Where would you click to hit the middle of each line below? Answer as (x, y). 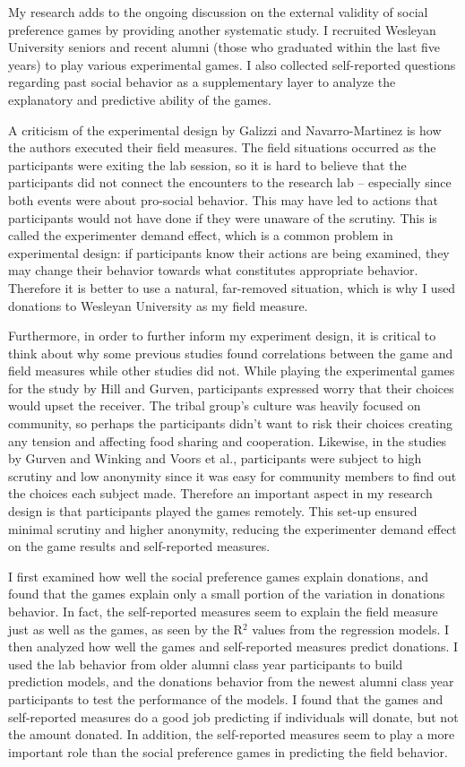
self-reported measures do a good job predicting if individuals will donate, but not (233, 716)
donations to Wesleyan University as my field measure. (158, 305)
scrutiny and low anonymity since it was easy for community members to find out (232, 475)
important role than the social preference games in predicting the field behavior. (228, 751)
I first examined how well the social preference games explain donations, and (219, 576)
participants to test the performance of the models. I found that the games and (226, 698)
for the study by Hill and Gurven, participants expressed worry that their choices (231, 388)
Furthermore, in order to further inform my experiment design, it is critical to (222, 336)
